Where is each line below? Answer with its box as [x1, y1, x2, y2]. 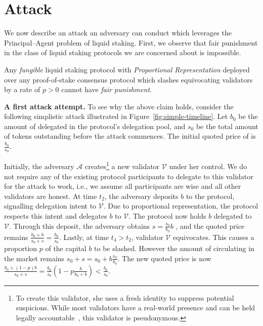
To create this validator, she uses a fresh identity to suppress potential [16, 292, 234, 303]
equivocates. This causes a [172, 231, 254, 242]
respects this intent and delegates [4, 210, 107, 221]
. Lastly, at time [59, 231, 109, 242]
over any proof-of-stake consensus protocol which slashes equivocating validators [4, 74, 253, 85]
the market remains [4, 253, 65, 263]
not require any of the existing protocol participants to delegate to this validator [4, 171, 253, 181]
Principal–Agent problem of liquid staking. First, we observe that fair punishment [4, 37, 258, 48]
